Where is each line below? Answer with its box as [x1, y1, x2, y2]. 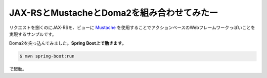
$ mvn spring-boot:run [19, 53, 75, 59]
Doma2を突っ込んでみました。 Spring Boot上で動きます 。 [9, 40, 127, 46]
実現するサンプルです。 [9, 31, 57, 37]
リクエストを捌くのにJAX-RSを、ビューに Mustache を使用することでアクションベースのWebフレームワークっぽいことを [9, 25, 256, 30]
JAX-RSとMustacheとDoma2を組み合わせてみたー [9, 7, 219, 18]
